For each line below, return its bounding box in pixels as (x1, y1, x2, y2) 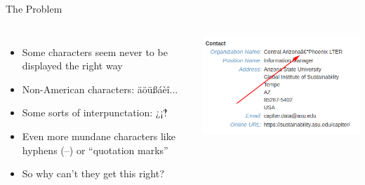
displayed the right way (22, 58, 123, 73)
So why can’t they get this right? (22, 166, 164, 181)
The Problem (6, 1, 62, 15)
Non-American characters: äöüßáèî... (22, 81, 178, 96)
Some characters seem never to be (22, 44, 168, 59)
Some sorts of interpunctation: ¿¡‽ (22, 105, 168, 120)
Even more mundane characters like (22, 128, 175, 143)
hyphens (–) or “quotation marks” (22, 142, 168, 157)
